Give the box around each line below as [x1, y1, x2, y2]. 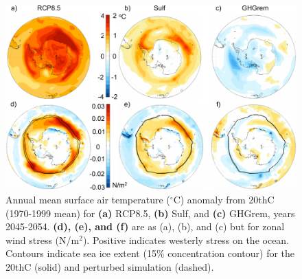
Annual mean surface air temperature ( [5, 192, 170, 206]
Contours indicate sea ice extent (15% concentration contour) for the [5, 246, 295, 260]
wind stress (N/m [5, 232, 80, 247]
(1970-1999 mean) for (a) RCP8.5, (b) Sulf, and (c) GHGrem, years [5, 205, 295, 220]
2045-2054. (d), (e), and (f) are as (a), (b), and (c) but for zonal [5, 219, 285, 234]
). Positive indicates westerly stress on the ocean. [82, 232, 290, 247]
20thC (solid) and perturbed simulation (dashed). [5, 259, 214, 274]
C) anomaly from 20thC [173, 192, 275, 206]
